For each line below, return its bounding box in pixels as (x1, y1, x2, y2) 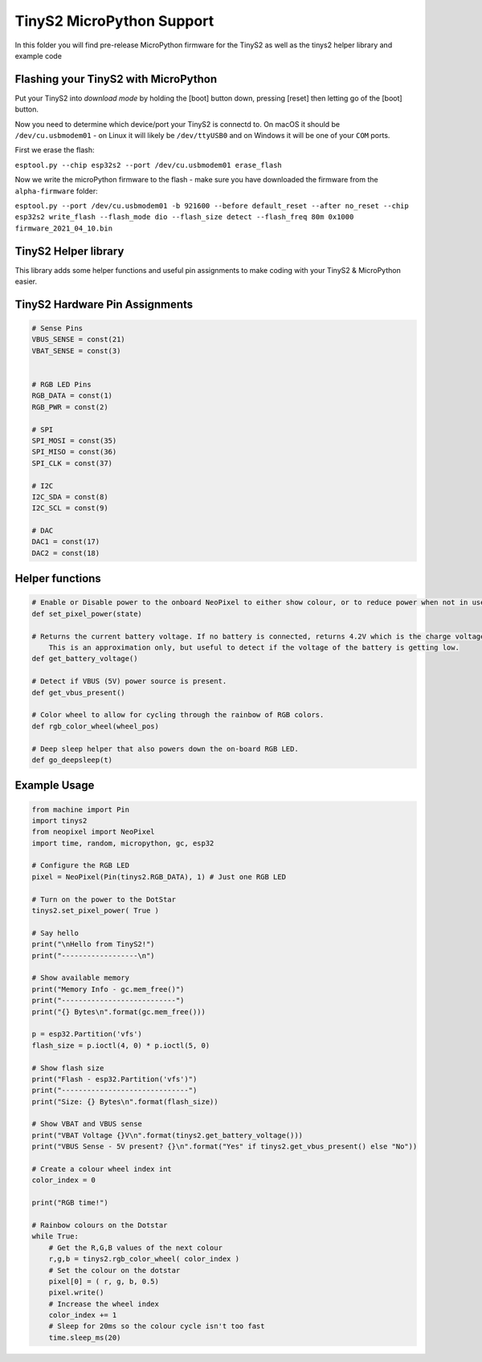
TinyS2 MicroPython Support (14, 12, 214, 30)
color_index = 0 (31, 1176, 96, 1185)
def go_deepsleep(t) (31, 755, 112, 765)
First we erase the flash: (14, 145, 96, 155)
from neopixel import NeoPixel (31, 827, 156, 837)
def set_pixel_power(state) (31, 609, 142, 618)
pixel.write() (48, 1288, 104, 1297)
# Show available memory (31, 973, 130, 983)
